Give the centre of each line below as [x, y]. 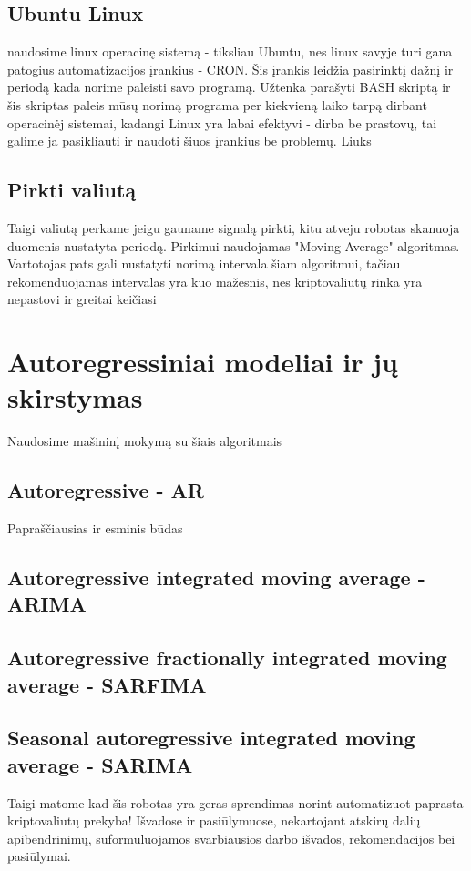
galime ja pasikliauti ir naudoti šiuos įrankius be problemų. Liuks [189, 141]
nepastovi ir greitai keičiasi [82, 299]
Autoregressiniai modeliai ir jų [203, 362]
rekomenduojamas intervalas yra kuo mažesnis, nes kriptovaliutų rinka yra [215, 281]
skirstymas [75, 397]
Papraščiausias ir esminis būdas [95, 528]
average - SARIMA [100, 764]
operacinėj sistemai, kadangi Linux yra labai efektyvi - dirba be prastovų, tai [222, 122]
